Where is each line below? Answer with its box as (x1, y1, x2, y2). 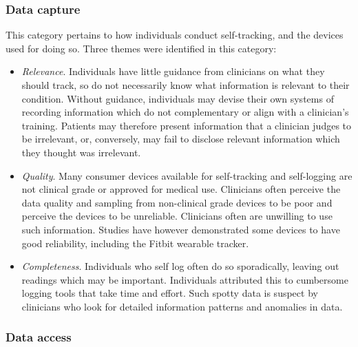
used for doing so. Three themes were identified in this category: (6, 41, 277, 55)
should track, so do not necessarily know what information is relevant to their (21, 78, 350, 92)
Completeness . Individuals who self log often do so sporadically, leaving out (21, 259, 339, 273)
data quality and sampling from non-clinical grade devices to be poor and (21, 195, 333, 209)
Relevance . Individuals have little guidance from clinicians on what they (21, 64, 325, 78)
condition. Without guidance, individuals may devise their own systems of (21, 91, 334, 105)
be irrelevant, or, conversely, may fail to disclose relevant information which (21, 132, 340, 146)
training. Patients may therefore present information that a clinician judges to (21, 118, 352, 132)
